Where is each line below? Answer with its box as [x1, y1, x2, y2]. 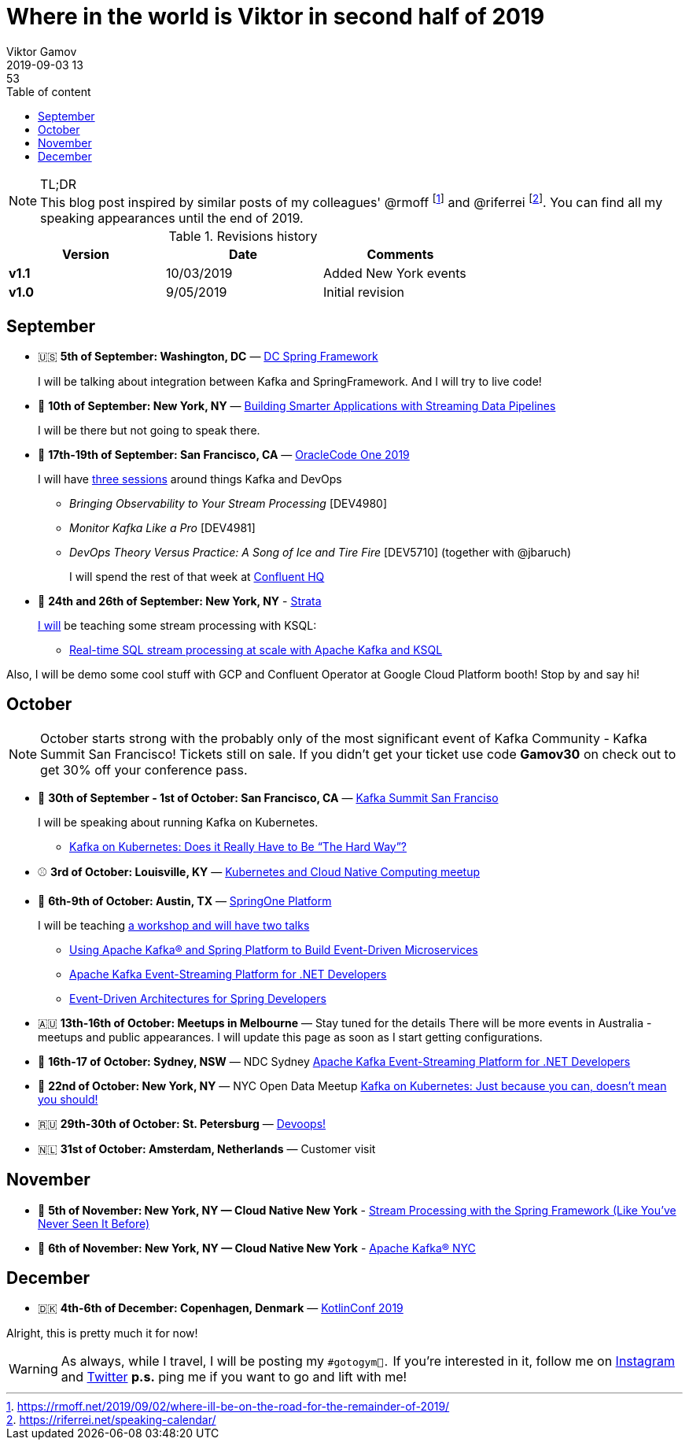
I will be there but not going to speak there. [38, 423, 260, 437]
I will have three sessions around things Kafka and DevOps [38, 472, 342, 486]
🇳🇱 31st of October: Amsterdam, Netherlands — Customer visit [38, 1141, 376, 1156]
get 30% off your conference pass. [40, 761, 248, 778]
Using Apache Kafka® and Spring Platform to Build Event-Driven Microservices [69, 942, 478, 956]
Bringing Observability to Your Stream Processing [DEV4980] [69, 496, 388, 510]
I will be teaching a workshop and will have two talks [38, 918, 310, 932]
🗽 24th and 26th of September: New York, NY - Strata [38, 594, 322, 608]
